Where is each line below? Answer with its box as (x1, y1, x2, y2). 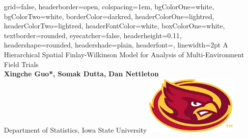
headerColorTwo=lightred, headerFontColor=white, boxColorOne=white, (4, 21, 225, 31)
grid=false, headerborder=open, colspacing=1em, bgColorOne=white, (4, 1, 214, 11)
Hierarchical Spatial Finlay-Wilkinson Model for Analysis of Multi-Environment (4, 49, 244, 59)
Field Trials (4, 59, 39, 69)
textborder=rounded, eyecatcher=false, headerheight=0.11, (4, 30, 182, 40)
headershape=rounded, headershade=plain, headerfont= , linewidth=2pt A (4, 40, 228, 50)
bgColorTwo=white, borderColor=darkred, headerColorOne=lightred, (4, 11, 214, 21)
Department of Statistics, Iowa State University (4, 124, 147, 135)
